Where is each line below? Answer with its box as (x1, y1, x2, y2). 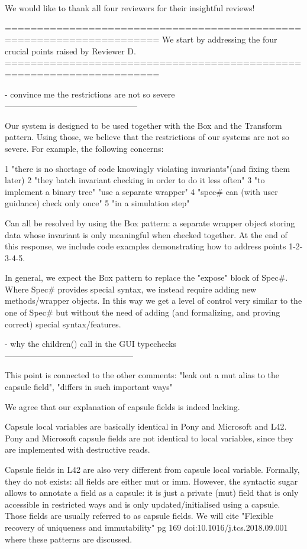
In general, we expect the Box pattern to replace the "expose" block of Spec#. (5, 271, 288, 284)
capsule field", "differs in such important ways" (5, 381, 173, 393)
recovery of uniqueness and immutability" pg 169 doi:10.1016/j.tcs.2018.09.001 (5, 521, 288, 533)
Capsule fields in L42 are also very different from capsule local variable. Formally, (5, 463, 300, 475)
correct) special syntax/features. (5, 317, 121, 330)
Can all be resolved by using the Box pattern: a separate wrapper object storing (5, 216, 295, 229)
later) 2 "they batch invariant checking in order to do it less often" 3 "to (5, 174, 265, 186)
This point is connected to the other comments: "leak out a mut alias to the (5, 369, 280, 381)
